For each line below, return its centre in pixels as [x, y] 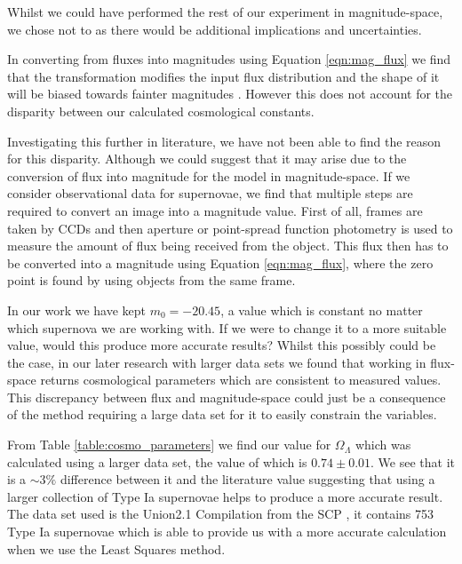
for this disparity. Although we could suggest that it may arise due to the [207, 159]
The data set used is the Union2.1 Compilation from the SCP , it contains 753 [221, 514]
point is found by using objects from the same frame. [151, 280]
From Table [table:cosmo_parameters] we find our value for [169, 445]
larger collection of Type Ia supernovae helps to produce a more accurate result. [225, 496]
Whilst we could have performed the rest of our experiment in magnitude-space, [225, 12]
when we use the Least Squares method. [116, 548]
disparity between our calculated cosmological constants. [161, 111]
